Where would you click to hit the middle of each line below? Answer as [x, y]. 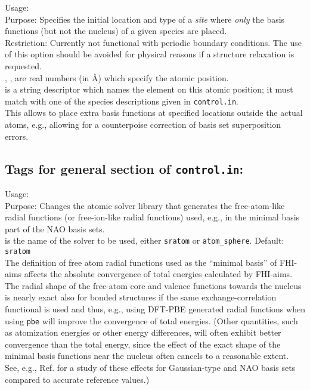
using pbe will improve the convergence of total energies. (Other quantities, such [151, 320]
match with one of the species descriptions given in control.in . [122, 101]
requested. [23, 65]
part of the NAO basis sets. [55, 228]
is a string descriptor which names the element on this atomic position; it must [149, 89]
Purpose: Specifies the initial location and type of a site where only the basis [145, 19]
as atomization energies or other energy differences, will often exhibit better [143, 332]
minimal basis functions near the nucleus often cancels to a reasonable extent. [147, 356]
